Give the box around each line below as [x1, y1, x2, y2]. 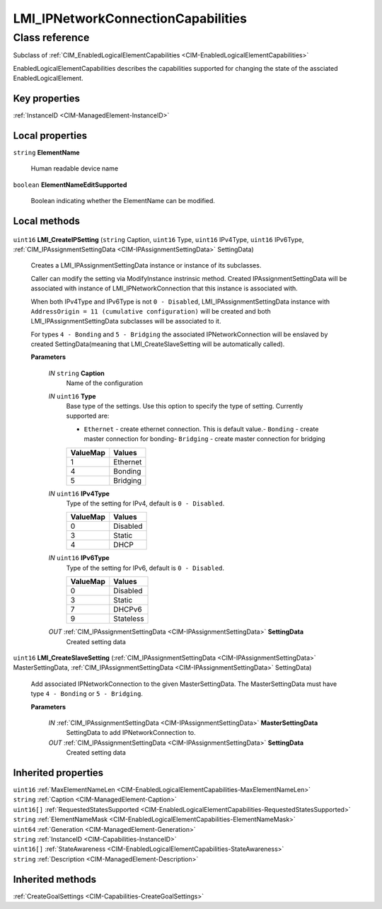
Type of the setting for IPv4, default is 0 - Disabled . [66, 499, 225, 508]
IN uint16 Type [48, 391, 96, 400]
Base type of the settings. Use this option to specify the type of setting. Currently [66, 402, 303, 411]
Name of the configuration [66, 379, 144, 387]
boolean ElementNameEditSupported [13, 181, 127, 189]
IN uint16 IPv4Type [48, 489, 110, 498]
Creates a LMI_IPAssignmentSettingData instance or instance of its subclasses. [30, 261, 262, 270]
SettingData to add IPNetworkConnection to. [66, 728, 196, 737]
